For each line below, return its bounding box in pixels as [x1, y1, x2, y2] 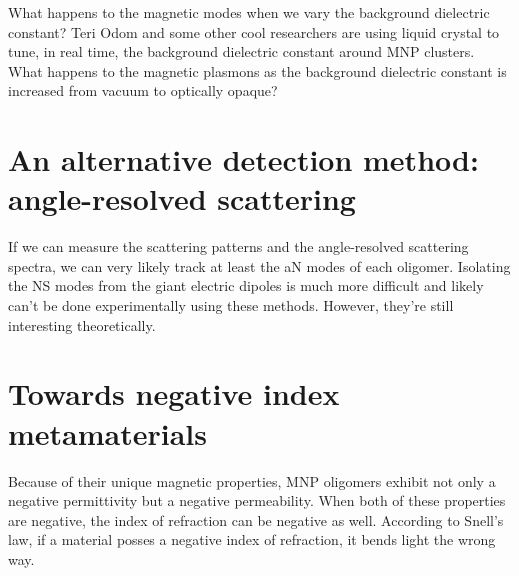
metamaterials [8, 412, 207, 453]
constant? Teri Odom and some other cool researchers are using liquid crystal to [8, 21, 500, 42]
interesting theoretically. [8, 314, 156, 335]
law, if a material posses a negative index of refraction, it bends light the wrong [8, 529, 496, 550]
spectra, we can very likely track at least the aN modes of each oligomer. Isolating [8, 255, 511, 276]
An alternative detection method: [8, 139, 479, 180]
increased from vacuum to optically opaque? [8, 80, 278, 101]
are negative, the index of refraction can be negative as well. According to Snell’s [8, 509, 504, 530]
